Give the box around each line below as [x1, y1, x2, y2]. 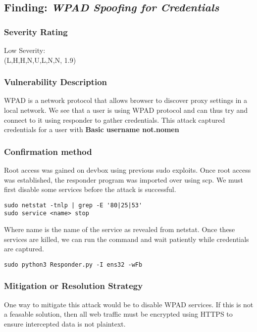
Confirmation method [4, 145, 92, 157]
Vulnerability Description [4, 76, 107, 88]
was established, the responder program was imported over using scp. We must [4, 174, 244, 185]
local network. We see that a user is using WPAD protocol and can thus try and [4, 105, 248, 115]
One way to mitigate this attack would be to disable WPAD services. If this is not [4, 299, 254, 309]
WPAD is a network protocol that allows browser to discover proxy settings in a [4, 95, 248, 105]
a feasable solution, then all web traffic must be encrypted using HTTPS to [4, 309, 233, 319]
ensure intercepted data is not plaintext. [4, 318, 126, 329]
